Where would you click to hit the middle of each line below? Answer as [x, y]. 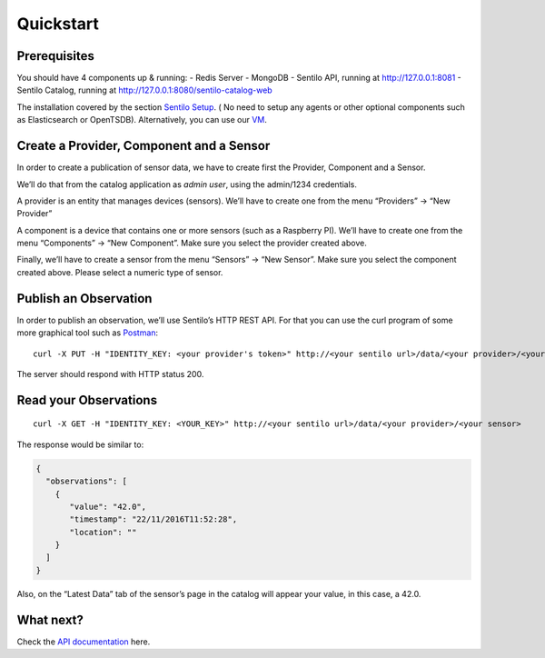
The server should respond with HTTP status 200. [110, 374]
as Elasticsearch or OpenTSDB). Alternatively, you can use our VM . [142, 120]
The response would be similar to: [80, 444]
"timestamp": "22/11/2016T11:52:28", [154, 519]
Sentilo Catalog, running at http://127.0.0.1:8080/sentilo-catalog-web [144, 90]
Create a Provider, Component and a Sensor [144, 146]
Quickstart [58, 24]
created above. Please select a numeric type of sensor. [120, 272]
